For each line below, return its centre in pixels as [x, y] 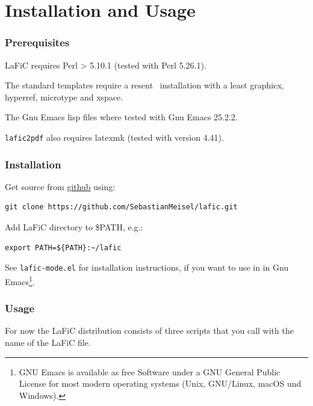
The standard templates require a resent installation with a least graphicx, [144, 85]
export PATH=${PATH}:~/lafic [63, 248]
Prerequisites [37, 42]
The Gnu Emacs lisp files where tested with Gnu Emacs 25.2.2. [121, 117]
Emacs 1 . [20, 280]
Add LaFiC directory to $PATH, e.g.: [74, 227]
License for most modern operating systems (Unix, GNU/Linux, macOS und [160, 383]
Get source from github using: [60, 186]
